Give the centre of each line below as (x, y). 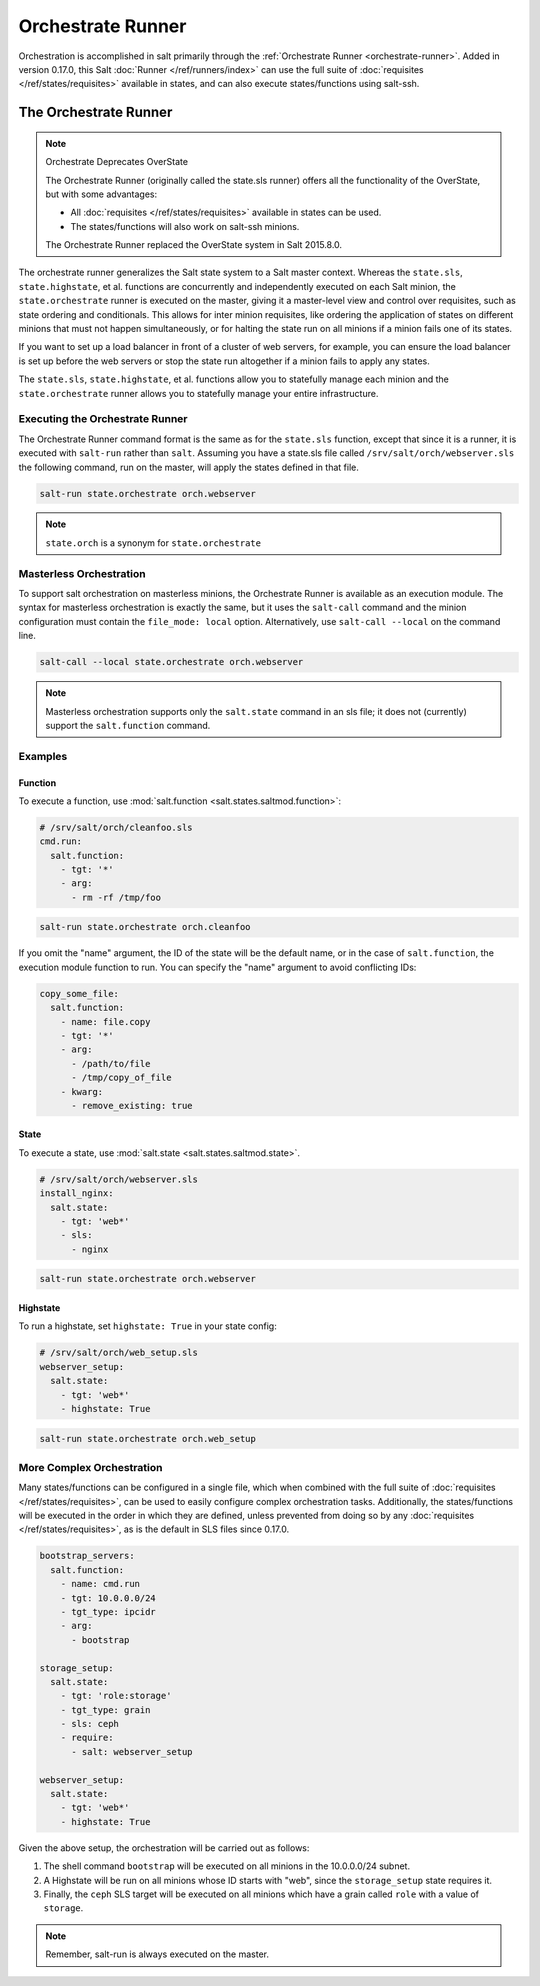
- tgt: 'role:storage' (116, 1696)
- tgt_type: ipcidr (108, 1611)
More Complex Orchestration (90, 1467)
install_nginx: (76, 1193)
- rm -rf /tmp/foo (116, 897)
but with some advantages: (101, 194)
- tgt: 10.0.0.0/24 (108, 1598)
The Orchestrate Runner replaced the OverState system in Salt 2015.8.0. (194, 245)
